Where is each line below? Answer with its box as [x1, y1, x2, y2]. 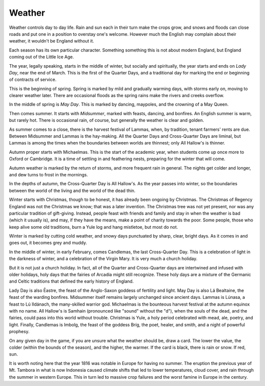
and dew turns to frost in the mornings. [9, 171, 88, 177]
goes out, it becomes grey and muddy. [9, 240, 87, 246]
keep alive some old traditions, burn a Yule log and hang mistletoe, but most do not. [9, 224, 178, 230]
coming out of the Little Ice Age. [9, 54, 74, 60]
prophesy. [9, 329, 29, 335]
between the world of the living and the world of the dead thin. [9, 188, 136, 193]
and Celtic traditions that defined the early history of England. [9, 278, 134, 284]
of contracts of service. [9, 76, 56, 83]
